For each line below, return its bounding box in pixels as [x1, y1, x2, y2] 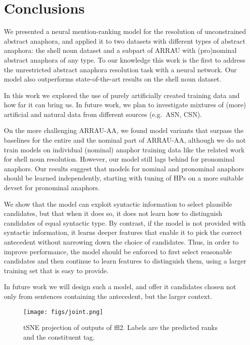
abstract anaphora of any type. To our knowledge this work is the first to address [4, 54, 246, 65]
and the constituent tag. [23, 331, 95, 342]
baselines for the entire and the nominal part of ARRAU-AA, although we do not [4, 135, 246, 145]
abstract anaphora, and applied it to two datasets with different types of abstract [4, 35, 246, 46]
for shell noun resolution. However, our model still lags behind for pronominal [4, 154, 235, 164]
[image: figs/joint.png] [23, 308, 103, 315]
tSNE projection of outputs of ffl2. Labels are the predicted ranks [23, 322, 218, 332]
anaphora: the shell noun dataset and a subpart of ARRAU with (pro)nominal [4, 45, 237, 55]
